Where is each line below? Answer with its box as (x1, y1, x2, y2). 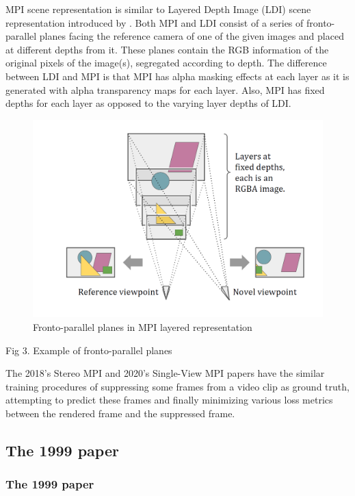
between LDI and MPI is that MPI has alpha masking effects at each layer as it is (5, 69, 350, 83)
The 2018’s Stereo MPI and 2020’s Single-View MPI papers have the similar (5, 366, 325, 380)
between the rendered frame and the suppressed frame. (5, 406, 235, 420)
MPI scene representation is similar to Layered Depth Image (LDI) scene (5, 2, 311, 16)
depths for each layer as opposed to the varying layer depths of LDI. (5, 96, 291, 110)
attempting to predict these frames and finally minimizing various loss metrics (5, 393, 333, 407)
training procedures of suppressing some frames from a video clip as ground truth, (5, 379, 350, 393)
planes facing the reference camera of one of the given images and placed (39, 29, 344, 43)
